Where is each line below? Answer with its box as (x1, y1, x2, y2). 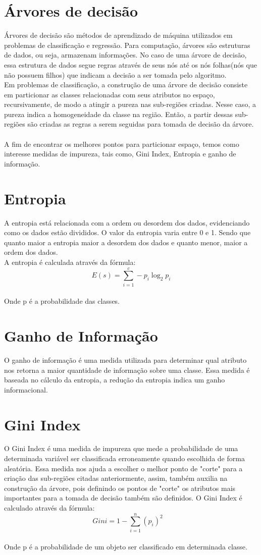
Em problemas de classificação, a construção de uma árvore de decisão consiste (4, 79, 248, 90)
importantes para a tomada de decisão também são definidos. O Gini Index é (4, 492, 242, 503)
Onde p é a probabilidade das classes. (4, 296, 120, 306)
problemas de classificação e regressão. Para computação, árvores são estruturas (4, 39, 250, 50)
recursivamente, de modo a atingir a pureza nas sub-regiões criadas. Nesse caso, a (4, 99, 256, 109)
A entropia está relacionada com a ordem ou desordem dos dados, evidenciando (4, 217, 250, 228)
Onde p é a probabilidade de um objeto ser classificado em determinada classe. (4, 541, 247, 552)
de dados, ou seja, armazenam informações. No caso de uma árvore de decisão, (4, 49, 247, 60)
